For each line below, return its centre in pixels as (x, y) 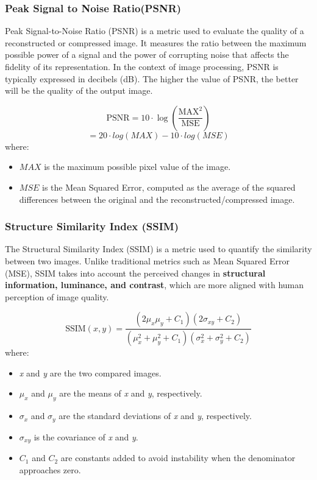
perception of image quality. (57, 296)
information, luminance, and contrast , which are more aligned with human (155, 285)
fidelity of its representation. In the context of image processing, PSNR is (142, 66)
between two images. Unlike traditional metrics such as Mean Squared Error (147, 260)
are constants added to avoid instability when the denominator (178, 458)
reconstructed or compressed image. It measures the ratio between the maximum (156, 42)
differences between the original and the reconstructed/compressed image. (157, 199)
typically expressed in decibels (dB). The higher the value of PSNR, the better (152, 78)
